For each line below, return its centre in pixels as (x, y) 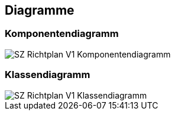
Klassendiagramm (48, 75)
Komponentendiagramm (62, 34)
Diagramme (40, 10)
